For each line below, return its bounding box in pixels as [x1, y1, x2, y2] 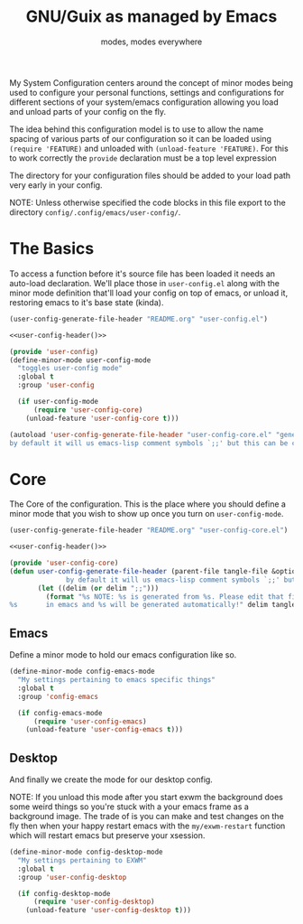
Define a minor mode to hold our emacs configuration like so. [9, 649, 237, 660]
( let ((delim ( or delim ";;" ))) [37, 583, 160, 593]
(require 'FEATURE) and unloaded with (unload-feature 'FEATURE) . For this [9, 143, 289, 154]
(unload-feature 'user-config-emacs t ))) [25, 725, 183, 734]
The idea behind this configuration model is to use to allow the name [9, 124, 264, 135]
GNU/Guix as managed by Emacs [25, 6, 278, 27]
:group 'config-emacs [17, 692, 99, 701]
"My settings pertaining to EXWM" [17, 855, 147, 864]
